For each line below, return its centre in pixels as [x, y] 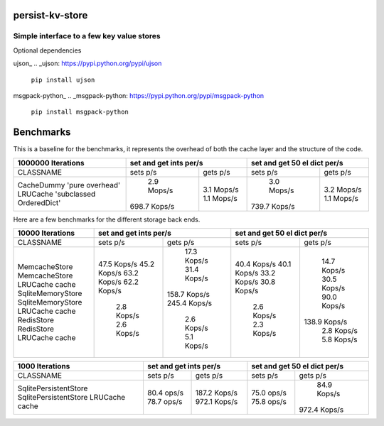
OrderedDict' [39, 202]
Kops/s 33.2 [255, 273]
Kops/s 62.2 [118, 282]
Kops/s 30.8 [255, 282]
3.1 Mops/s [221, 190]
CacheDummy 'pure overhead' [69, 185]
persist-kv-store [50, 15]
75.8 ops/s [269, 402]
